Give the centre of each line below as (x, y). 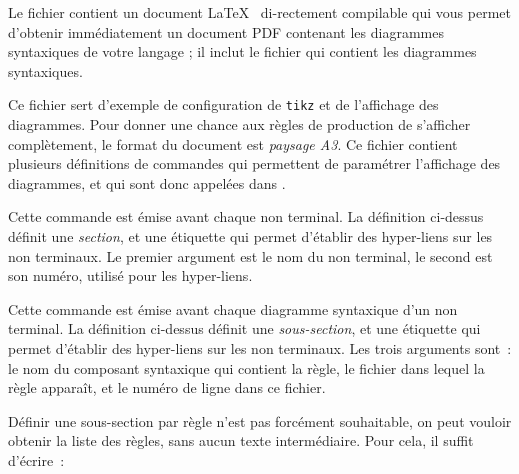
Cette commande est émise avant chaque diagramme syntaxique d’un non (233, 308)
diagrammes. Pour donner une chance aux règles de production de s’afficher (239, 124)
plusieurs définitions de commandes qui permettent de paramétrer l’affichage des (254, 163)
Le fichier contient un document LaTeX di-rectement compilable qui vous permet (259, 12)
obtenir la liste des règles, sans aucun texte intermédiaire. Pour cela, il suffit (241, 440)
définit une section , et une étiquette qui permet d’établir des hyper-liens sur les (250, 236)
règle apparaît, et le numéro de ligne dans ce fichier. (167, 387)
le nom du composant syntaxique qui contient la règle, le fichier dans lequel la (246, 367)
